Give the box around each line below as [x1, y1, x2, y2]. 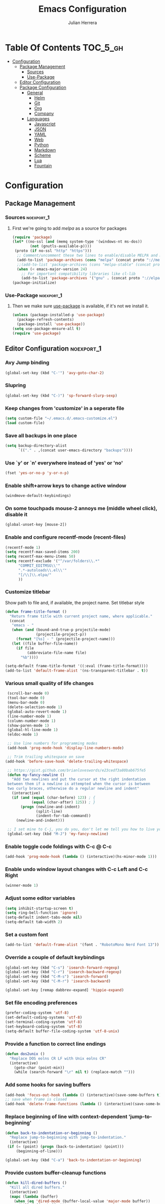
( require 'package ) [12, 235, 53, 240]
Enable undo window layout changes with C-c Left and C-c [5, 866, 148, 873]
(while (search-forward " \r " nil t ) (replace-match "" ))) [14, 1069, 135, 1075]
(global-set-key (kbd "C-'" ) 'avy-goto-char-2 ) [5, 370, 105, 375]
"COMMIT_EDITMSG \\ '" [18, 563, 60, 568]
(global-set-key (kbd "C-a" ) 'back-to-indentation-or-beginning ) [5, 1157, 141, 1162]
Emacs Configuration [38, 3, 127, 15]
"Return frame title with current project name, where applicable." [9, 614, 153, 619]
